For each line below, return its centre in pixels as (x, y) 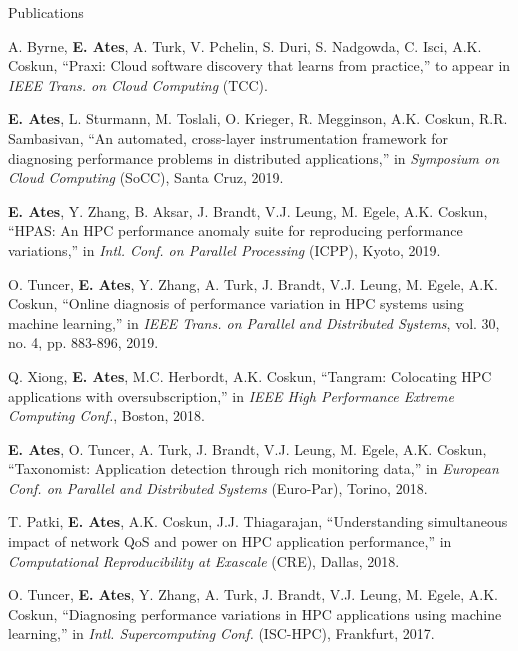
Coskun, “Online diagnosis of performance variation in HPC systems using (236, 303)
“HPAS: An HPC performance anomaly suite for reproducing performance (235, 230)
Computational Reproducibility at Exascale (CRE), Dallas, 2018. (204, 560)
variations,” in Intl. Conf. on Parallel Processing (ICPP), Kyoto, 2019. (224, 249)
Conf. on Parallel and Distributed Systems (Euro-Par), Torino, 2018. (218, 487)
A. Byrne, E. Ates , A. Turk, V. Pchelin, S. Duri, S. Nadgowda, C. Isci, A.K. (245, 45)
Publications (46, 12)
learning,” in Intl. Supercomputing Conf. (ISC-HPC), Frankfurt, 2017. (221, 633)
